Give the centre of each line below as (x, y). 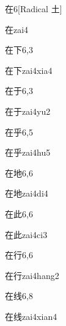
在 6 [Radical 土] (34, 9)
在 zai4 (17, 29)
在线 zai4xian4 (31, 316)
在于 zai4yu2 (28, 111)
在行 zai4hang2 (32, 275)
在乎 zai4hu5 (28, 152)
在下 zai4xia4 (29, 70)
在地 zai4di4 (27, 193)
